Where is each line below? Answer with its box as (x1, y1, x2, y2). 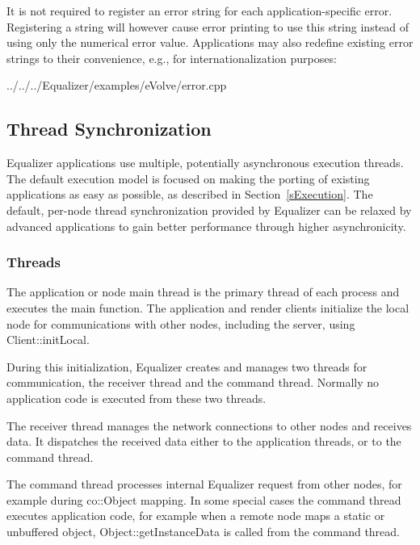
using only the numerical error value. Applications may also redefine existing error (6, 34, 414, 51)
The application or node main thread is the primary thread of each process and (6, 283, 400, 300)
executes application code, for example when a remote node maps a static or (6, 507, 385, 524)
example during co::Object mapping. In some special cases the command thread (6, 491, 401, 508)
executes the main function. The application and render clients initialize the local (6, 299, 409, 316)
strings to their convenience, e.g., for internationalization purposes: (6, 49, 337, 66)
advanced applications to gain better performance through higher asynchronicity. (6, 217, 406, 234)
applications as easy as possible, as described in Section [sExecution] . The (6, 186, 373, 203)
